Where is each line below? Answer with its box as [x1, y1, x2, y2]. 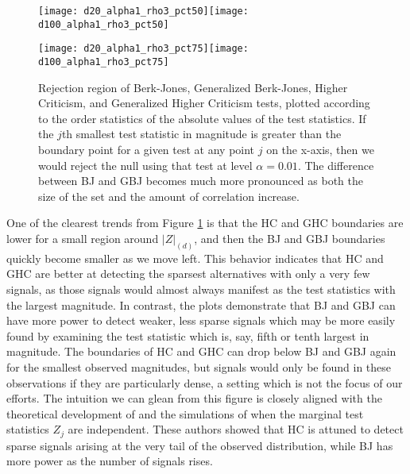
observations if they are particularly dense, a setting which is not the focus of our [6, 374, 403, 391]
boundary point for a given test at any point [38, 141, 255, 157]
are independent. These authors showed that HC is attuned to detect [68, 421, 404, 437]
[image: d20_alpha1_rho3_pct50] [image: [38, 6, 249, 17]
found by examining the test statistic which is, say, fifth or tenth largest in [6, 327, 369, 344]
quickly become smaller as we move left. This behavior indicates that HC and [6, 249, 384, 266]
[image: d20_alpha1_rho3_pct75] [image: [38, 43, 249, 55]
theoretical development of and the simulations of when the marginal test [6, 405, 364, 422]
